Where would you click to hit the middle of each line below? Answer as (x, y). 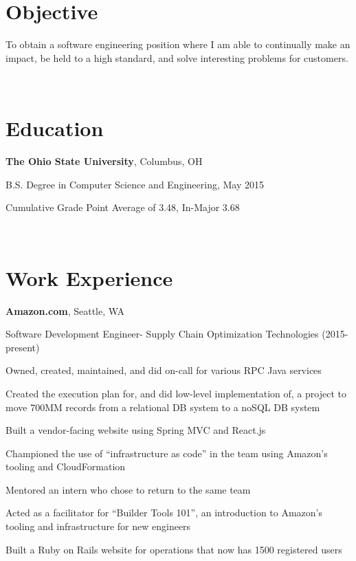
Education (55, 128)
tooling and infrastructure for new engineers (98, 526)
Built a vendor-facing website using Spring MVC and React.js (136, 430)
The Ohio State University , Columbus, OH (104, 161)
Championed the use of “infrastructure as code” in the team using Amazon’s (167, 453)
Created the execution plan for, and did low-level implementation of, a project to (176, 393)
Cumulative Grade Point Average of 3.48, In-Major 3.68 (123, 207)
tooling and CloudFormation (66, 466)
